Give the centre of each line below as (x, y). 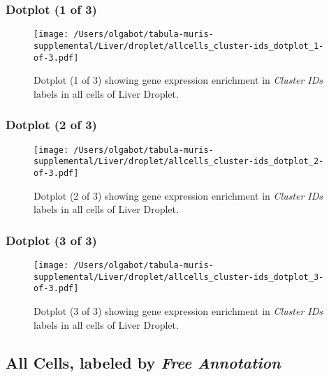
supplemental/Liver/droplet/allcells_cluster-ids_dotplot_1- (179, 46)
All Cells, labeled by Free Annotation (143, 362)
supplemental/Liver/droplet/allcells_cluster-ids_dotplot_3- (179, 277)
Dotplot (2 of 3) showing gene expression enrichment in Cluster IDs (178, 195)
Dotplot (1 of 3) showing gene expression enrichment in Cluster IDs (178, 80)
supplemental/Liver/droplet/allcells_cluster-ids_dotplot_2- (179, 162)
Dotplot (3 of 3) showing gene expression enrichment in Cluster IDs (178, 310)
